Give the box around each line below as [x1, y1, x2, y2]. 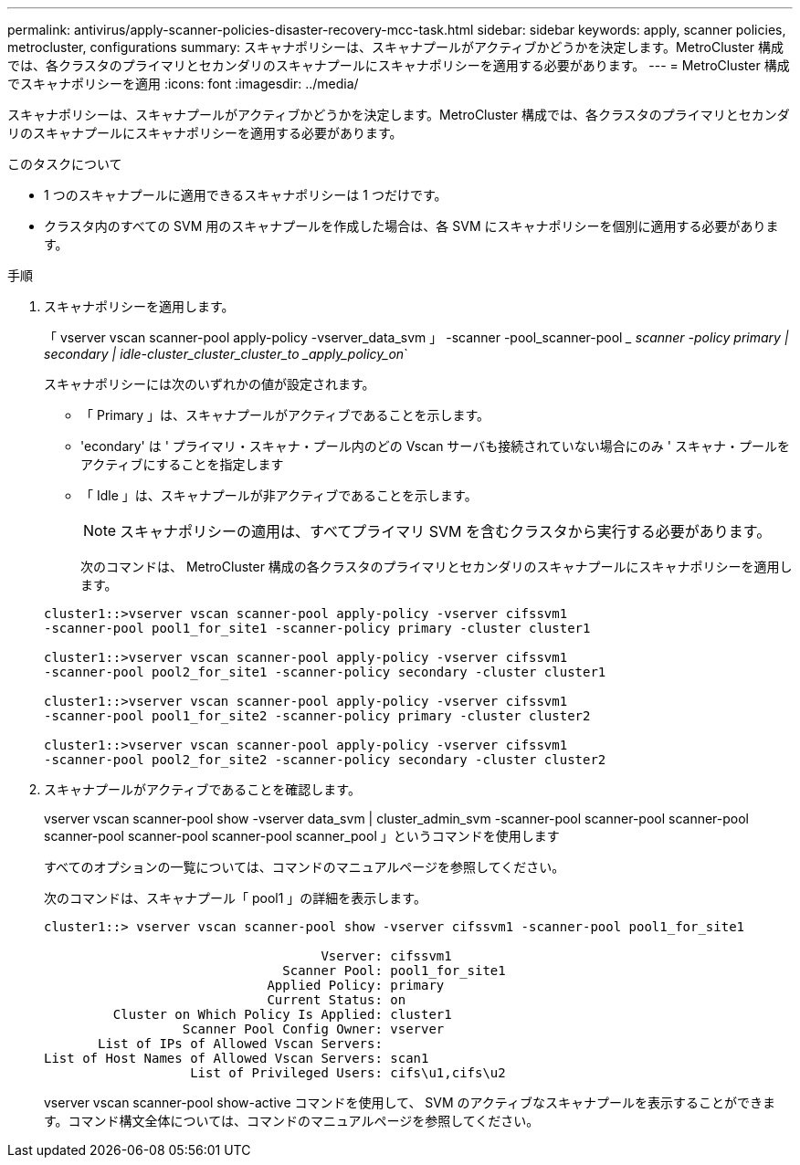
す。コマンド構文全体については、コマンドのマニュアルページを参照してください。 [44, 1113, 540, 1128]
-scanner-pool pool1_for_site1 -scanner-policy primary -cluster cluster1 [44, 621, 591, 635]
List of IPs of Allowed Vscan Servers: [98, 1036, 383, 1051]
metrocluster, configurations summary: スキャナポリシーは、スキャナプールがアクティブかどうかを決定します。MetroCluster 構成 [7, 39, 784, 55]
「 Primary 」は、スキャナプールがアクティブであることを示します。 [80, 407, 490, 423]
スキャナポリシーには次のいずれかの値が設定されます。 [44, 376, 375, 392]
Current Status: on [267, 992, 406, 1007]
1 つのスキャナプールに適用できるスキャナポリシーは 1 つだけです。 [44, 187, 447, 203]
